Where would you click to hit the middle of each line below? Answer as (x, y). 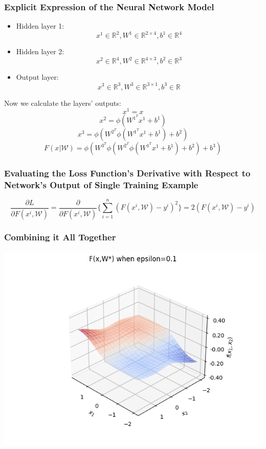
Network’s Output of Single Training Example (101, 185)
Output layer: (37, 77)
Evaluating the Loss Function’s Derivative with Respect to (127, 173)
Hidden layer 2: (40, 51)
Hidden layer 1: (40, 26)
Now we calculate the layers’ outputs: (63, 103)
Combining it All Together (60, 237)
